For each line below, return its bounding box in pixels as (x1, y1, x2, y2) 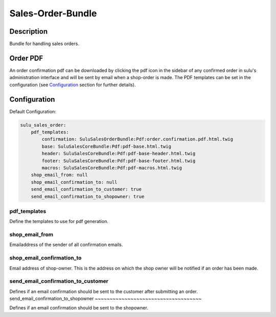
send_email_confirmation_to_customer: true (31, 186, 142, 192)
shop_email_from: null (31, 172, 88, 178)
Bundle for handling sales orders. (9, 41, 79, 47)
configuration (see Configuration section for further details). (9, 82, 136, 88)
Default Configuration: (9, 108, 56, 114)
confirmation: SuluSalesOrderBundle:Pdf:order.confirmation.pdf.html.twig (41, 136, 234, 142)
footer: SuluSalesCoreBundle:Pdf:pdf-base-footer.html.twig (41, 158, 196, 163)
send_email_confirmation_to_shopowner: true (31, 193, 145, 199)
